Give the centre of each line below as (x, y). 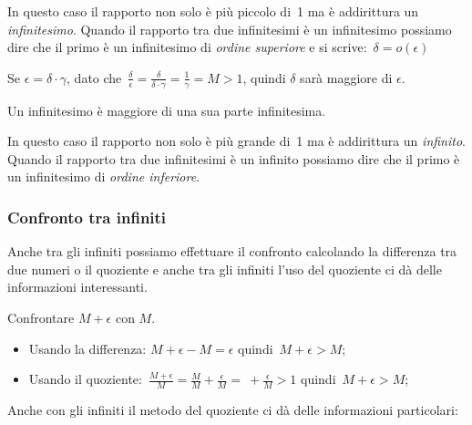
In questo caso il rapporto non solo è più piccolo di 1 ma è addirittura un (213, 11)
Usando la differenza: (87, 348)
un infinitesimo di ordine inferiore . (104, 176)
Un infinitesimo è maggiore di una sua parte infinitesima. (167, 110)
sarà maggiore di (346, 77)
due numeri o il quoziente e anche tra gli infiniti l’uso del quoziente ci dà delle (225, 269)
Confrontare (41, 317)
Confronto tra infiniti (87, 217)
